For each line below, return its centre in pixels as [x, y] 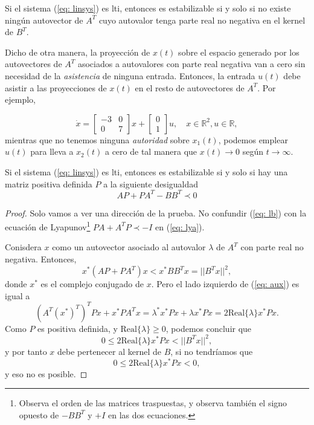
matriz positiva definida [49, 183]
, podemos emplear [253, 139]
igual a [18, 295]
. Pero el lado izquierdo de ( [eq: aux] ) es [225, 284]
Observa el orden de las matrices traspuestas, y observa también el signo [153, 403]
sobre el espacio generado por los [239, 52]
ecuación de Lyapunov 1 [48, 226]
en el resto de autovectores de [190, 87]
